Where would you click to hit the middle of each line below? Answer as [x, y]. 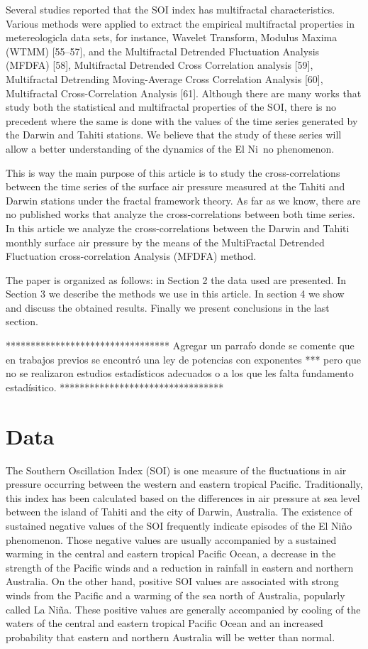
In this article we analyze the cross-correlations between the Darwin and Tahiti [178, 228]
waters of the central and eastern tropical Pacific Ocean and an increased [165, 623]
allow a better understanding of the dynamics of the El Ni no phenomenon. [170, 148]
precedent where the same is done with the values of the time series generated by [182, 120]
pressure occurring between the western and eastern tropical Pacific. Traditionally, [184, 484]
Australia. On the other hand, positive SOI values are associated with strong [172, 581]
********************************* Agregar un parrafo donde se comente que [180, 345]
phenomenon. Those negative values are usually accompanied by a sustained [171, 539]
